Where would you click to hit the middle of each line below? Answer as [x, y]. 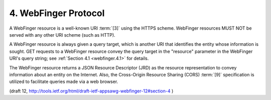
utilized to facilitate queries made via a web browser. [64, 82]
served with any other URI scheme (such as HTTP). [62, 35]
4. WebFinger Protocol [57, 13]
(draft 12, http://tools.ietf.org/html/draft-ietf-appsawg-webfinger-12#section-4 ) [91, 91]
